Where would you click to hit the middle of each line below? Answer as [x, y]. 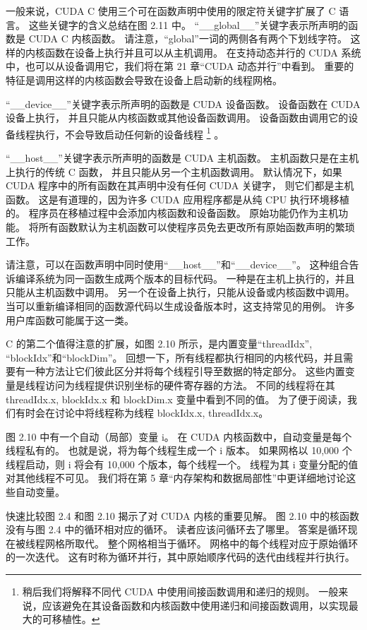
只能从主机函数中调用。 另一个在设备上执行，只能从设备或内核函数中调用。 [180, 292]
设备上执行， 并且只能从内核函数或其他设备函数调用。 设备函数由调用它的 [177, 118]
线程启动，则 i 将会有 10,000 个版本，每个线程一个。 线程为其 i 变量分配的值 [182, 464]
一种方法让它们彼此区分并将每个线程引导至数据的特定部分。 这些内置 [185, 371]
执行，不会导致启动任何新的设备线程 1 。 [130, 133]
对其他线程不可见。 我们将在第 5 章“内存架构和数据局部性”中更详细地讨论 [176, 478]
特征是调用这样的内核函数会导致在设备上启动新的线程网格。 [144, 79]
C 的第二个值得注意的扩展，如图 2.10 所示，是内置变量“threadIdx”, [159, 344]
